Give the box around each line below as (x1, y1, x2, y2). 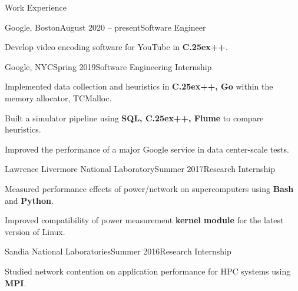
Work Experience (5, 1, 67, 13)
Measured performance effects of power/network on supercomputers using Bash (5, 182, 294, 194)
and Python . (5, 194, 54, 206)
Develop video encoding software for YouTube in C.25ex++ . (5, 41, 228, 53)
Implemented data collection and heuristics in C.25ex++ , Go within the (5, 80, 273, 92)
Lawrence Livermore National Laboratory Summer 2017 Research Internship (5, 163, 275, 175)
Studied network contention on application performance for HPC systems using (5, 264, 291, 277)
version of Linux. (5, 225, 65, 237)
